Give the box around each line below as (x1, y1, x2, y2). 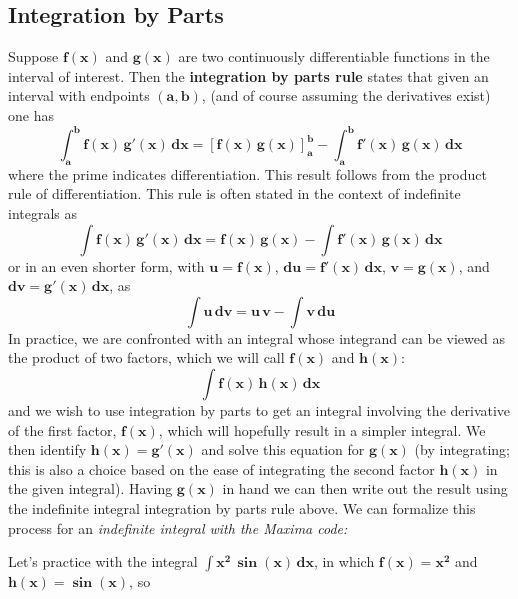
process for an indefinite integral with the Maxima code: (8, 517, 348, 538)
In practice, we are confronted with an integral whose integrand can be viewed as (8, 327, 505, 348)
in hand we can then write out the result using (222, 478, 508, 499)
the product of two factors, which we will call (8, 347, 285, 368)
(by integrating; (414, 439, 510, 460)
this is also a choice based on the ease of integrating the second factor (8, 458, 435, 479)
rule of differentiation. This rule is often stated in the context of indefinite (8, 183, 461, 204)
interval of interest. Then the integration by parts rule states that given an (8, 65, 489, 86)
